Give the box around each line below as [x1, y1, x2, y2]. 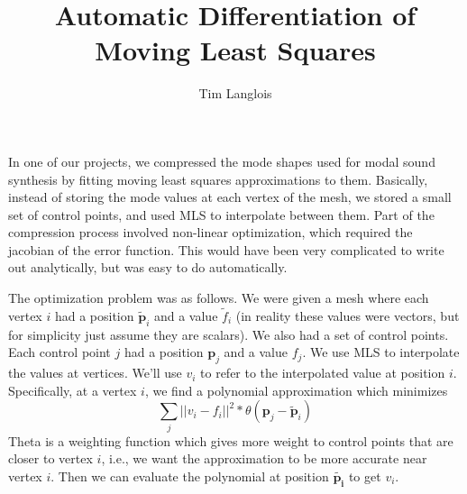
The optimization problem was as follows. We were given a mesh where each [8, 288, 429, 307]
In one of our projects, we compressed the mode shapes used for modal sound [8, 151, 435, 170]
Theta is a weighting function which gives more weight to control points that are [8, 431, 453, 450]
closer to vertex [8, 449, 93, 468]
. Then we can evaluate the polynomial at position [50, 466, 329, 485]
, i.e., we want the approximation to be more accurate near [101, 449, 427, 468]
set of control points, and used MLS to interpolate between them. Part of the [8, 205, 435, 224]
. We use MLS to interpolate [302, 343, 460, 361]
